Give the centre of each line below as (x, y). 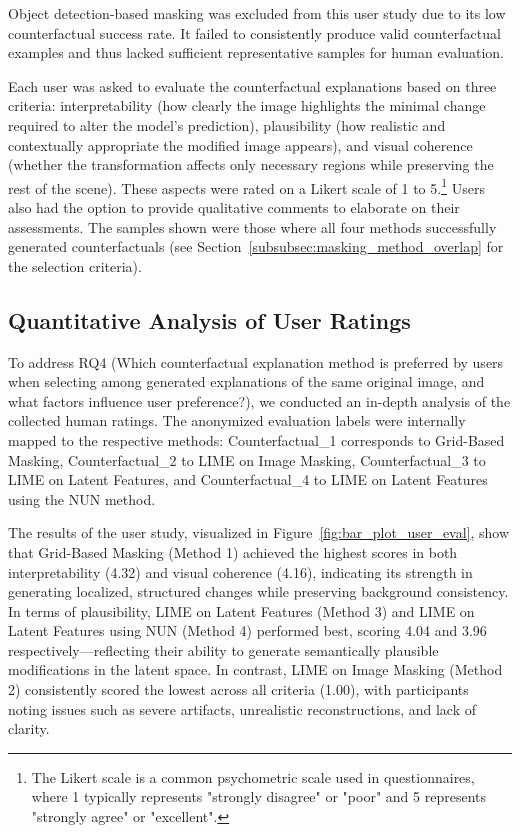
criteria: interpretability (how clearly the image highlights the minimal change (247, 105)
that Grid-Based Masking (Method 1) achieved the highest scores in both (233, 551)
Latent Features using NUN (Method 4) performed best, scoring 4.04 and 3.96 (247, 630)
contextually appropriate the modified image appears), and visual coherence (240, 144)
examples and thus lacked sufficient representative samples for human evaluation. (256, 52)
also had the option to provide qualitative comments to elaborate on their (234, 207)
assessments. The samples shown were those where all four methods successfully (252, 226)
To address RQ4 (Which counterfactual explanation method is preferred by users (256, 361)
